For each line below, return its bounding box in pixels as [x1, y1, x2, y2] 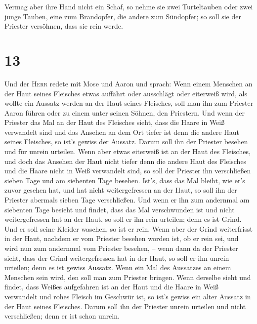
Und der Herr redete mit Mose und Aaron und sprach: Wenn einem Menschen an [4, 78, 253, 88]
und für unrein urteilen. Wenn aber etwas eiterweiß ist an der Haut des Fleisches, [4, 146, 251, 157]
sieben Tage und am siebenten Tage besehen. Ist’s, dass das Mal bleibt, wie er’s [4, 175, 245, 185]
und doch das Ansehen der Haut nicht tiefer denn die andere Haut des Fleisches [4, 156, 247, 166]
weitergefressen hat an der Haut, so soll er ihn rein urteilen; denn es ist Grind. [4, 214, 242, 224]
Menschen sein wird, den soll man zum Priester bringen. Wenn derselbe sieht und [4, 272, 251, 282]
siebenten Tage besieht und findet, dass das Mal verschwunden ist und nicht [4, 204, 235, 214]
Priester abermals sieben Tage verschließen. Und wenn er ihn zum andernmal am [4, 195, 250, 205]
